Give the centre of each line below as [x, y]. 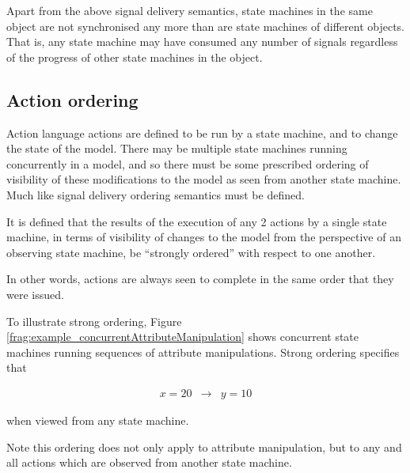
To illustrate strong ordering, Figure [94, 321]
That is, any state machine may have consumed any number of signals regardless [202, 42]
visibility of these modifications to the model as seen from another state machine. [204, 179]
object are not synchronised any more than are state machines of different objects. [205, 26]
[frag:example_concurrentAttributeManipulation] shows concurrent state [183, 337]
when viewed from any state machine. [98, 420]
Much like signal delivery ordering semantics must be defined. [156, 194]
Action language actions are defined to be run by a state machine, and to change [202, 132]
